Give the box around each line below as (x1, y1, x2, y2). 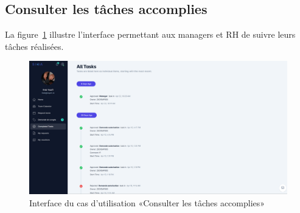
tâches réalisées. (5, 40, 64, 52)
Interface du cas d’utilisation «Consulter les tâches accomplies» (29, 196, 265, 209)
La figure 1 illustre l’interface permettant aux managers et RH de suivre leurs (5, 28, 296, 41)
